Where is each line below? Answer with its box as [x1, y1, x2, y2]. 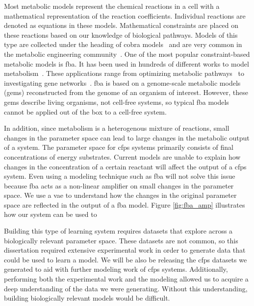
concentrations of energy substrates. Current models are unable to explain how [4, 151, 241, 162]
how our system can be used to [4, 209, 97, 219]
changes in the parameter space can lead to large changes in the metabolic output [4, 132, 250, 142]
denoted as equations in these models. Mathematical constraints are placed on [4, 20, 239, 30]
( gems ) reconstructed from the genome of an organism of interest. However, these [4, 87, 248, 97]
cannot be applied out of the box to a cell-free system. [4, 106, 167, 117]
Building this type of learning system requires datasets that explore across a [4, 226, 233, 236]
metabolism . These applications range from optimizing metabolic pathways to [4, 68, 244, 78]
